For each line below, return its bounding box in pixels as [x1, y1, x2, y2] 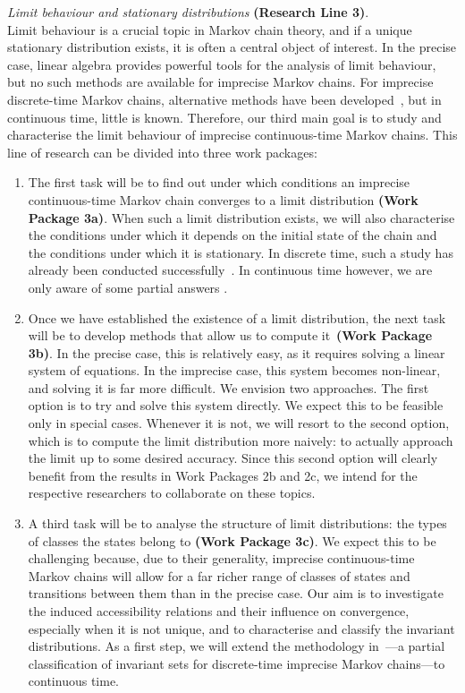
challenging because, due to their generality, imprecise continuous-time [28, 549, 415, 568]
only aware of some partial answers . [28, 278, 228, 296]
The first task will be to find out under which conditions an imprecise [28, 173, 410, 192]
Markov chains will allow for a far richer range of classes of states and [28, 566, 410, 585]
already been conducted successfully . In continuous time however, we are [28, 261, 433, 279]
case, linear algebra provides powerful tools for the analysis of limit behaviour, [7, 55, 436, 73]
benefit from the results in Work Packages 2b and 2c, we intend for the [28, 466, 418, 484]
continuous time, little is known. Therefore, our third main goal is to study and [7, 107, 442, 126]
